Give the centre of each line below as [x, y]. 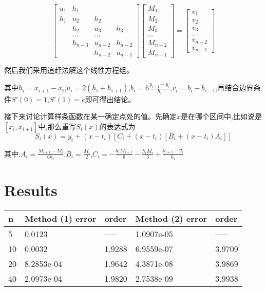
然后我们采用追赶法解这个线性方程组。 [69, 70]
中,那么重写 [57, 126]
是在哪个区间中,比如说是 [221, 116]
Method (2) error [171, 219]
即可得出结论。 [110, 99]
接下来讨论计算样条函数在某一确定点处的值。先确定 [90, 116]
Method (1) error [61, 219]
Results [31, 190]
